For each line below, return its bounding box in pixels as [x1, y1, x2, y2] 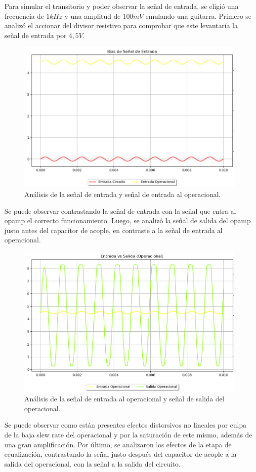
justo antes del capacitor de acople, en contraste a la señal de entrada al [4, 225, 223, 235]
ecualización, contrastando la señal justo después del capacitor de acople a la [4, 449, 237, 459]
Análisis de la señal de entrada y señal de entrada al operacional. [24, 189, 221, 199]
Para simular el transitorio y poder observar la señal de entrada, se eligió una [4, 1, 239, 11]
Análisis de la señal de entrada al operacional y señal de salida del [24, 393, 224, 404]
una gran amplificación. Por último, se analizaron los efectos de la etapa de [4, 439, 232, 449]
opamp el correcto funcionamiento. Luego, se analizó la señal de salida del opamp [4, 215, 251, 226]
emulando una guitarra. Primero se [145, 10, 252, 21]
